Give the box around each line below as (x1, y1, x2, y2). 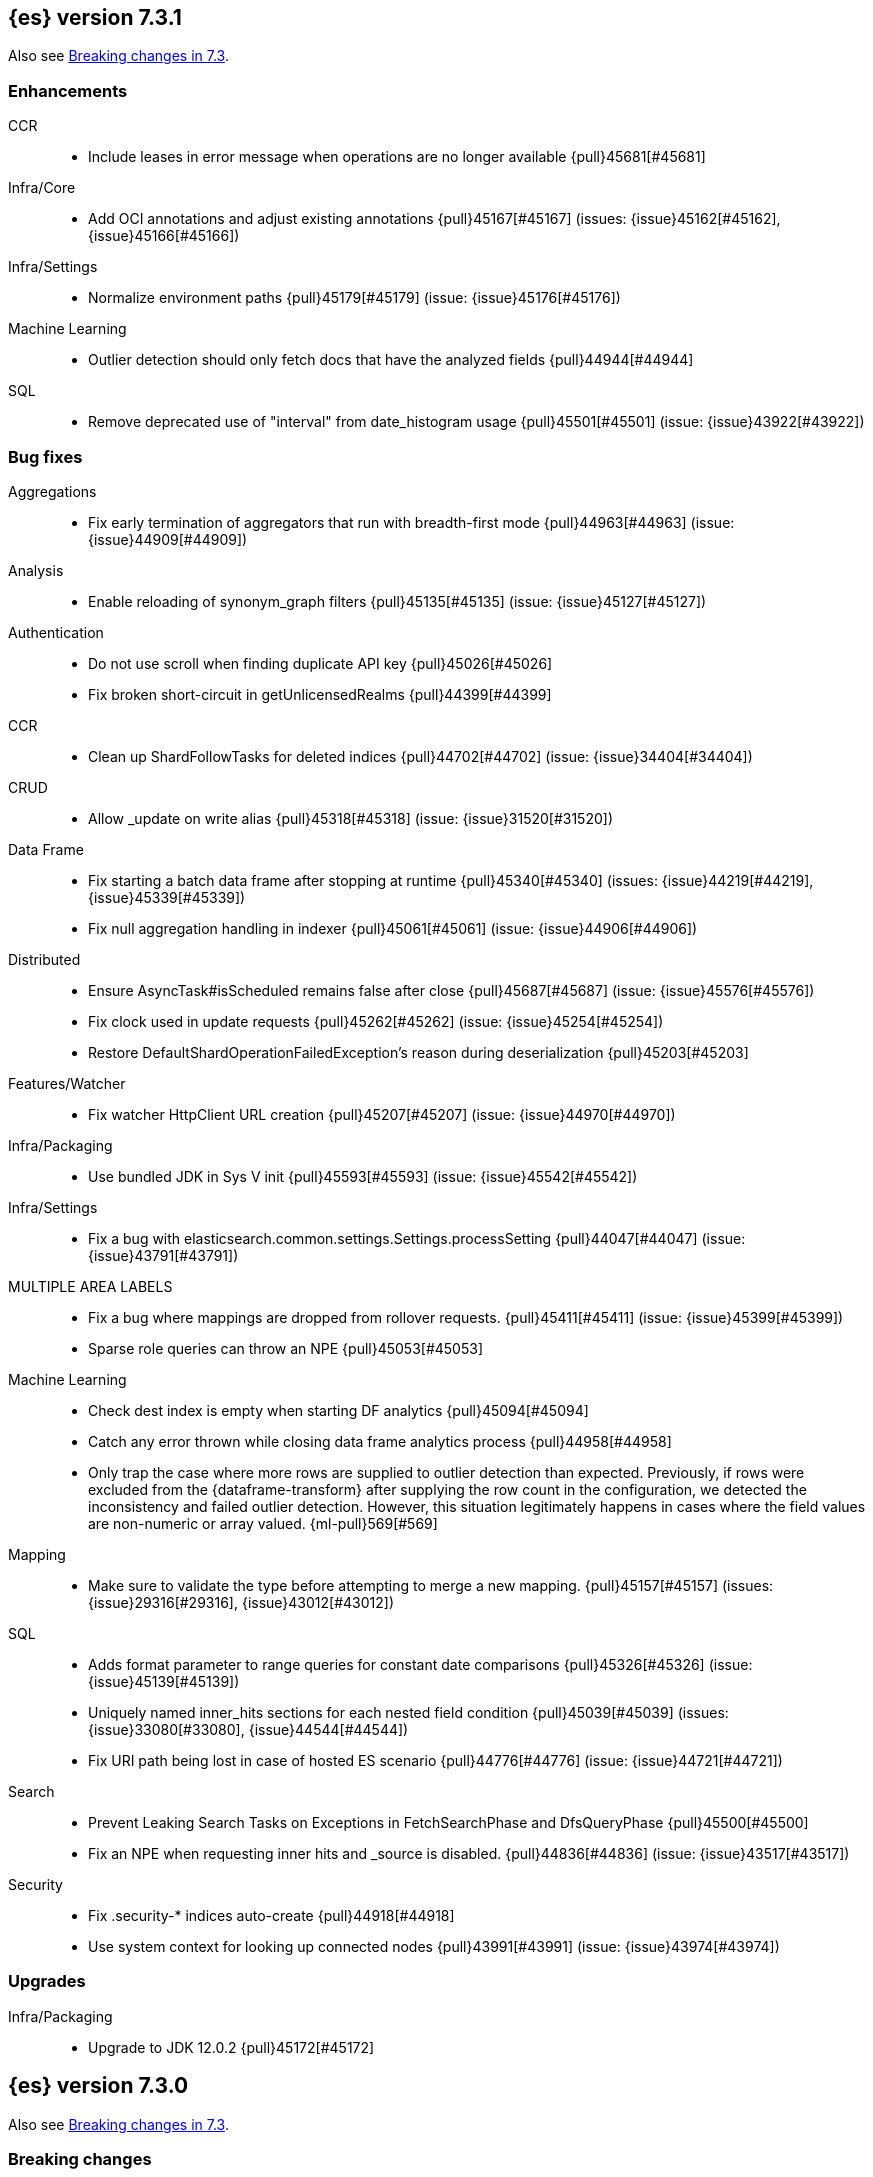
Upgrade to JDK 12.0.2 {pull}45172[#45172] (88, 2038, 375, 2056)
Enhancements (8, 80, 128, 101)
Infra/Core (8, 179, 76, 197)
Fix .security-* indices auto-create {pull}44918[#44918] (88, 1906, 455, 1924)
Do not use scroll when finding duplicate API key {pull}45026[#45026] (88, 654, 553, 672)
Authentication (8, 623, 104, 641)
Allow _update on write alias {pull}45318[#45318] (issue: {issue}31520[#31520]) (88, 809, 614, 827)
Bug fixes (8, 446, 83, 467)
